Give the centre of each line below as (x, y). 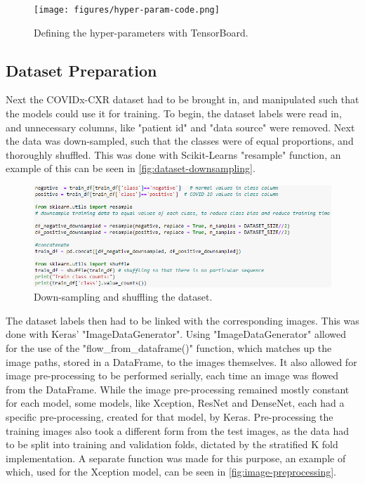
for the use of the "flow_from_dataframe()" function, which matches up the (169, 348)
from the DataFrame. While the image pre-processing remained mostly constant (178, 389)
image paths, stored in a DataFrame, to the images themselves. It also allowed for (181, 361)
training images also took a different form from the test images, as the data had (177, 430)
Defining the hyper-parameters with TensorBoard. (141, 32)
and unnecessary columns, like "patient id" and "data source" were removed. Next (180, 127)
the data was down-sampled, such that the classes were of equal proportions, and (180, 141)
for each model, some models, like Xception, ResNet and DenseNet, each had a (175, 403)
